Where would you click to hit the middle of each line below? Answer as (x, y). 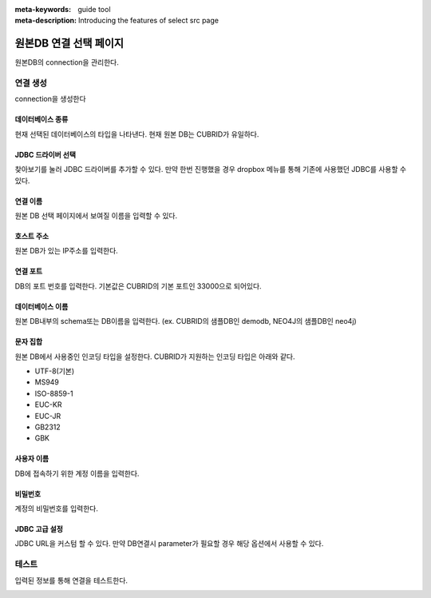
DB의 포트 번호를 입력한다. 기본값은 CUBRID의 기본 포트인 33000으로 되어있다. (138, 286)
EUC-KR (48, 405)
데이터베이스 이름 (42, 306)
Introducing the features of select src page (149, 21)
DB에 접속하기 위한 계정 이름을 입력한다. (77, 473)
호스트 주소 (32, 236)
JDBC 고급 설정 (39, 529)
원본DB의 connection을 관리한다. (67, 62)
